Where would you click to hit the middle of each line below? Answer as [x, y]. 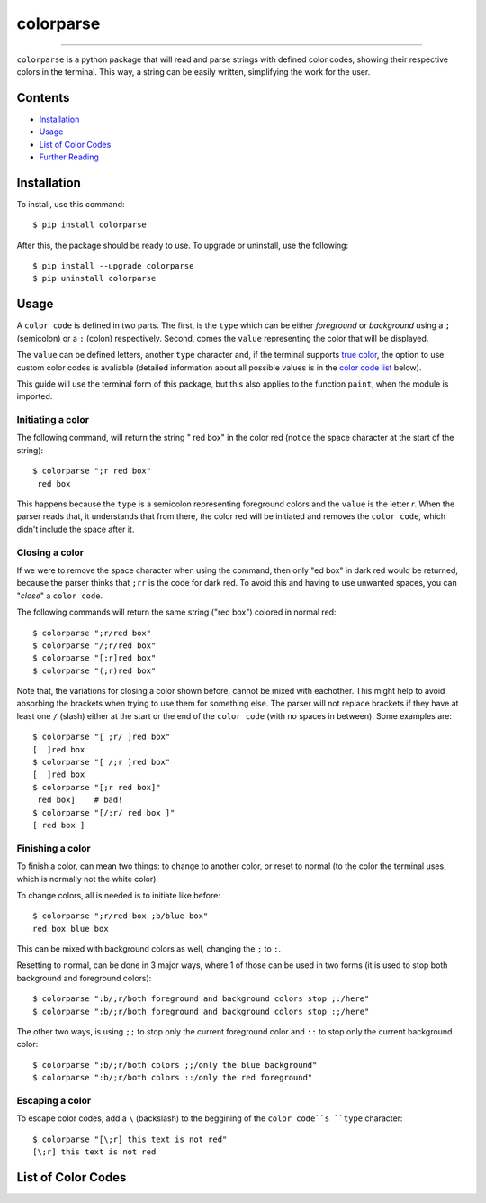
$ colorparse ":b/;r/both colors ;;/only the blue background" [175, 1065]
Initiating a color [53, 420]
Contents [43, 98]
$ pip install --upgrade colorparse [113, 266]
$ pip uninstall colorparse [94, 278]
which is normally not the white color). [88, 879]
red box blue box [71, 929]
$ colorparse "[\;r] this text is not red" [130, 1139]
